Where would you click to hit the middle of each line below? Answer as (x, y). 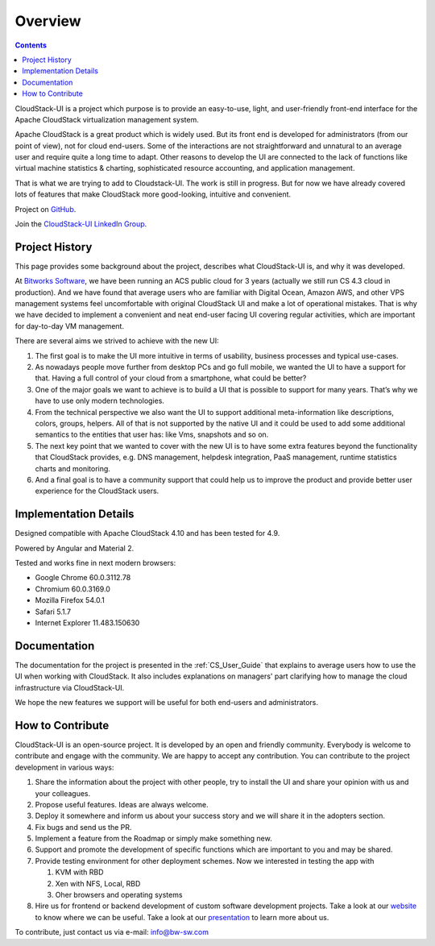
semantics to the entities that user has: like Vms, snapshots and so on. (152, 434)
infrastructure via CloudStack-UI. (70, 687)
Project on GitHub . (46, 209)
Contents (31, 45)
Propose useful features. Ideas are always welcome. (122, 804)
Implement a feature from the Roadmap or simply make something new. (154, 839)
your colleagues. (63, 793)
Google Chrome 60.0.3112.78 (83, 578)
